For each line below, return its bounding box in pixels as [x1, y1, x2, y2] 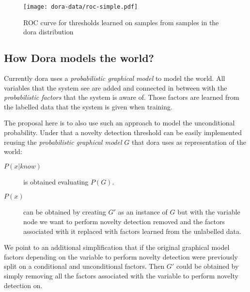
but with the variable [177, 207, 240, 217]
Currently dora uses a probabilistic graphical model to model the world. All [4, 73, 225, 83]
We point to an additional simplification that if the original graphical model [4, 242, 230, 252]
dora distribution [23, 27, 74, 37]
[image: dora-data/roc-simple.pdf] [23, 3, 138, 10]
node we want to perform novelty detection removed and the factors [23, 216, 225, 226]
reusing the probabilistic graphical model [4, 137, 122, 147]
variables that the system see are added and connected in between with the [4, 82, 227, 92]
